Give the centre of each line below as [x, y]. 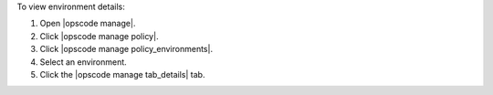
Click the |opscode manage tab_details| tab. [122, 74]
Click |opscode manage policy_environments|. [126, 49]
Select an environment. [83, 62]
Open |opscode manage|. [88, 24]
